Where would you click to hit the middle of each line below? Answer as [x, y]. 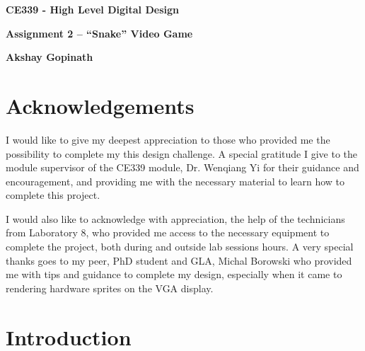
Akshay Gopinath [50, 57]
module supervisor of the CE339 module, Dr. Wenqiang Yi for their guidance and [182, 167]
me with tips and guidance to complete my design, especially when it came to [174, 274]
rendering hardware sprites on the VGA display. [110, 288]
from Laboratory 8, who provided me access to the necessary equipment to [168, 232]
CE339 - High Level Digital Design [92, 9]
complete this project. [53, 195]
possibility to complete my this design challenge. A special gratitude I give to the [181, 153]
